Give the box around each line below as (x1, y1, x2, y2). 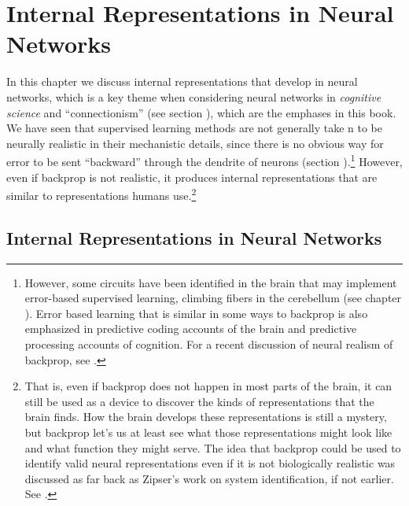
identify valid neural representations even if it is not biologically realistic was (24, 455, 396, 471)
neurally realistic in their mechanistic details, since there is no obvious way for (6, 135, 384, 151)
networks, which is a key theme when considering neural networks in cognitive (6, 88, 381, 105)
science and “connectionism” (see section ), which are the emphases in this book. (6, 104, 396, 120)
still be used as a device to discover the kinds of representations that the (24, 393, 374, 409)
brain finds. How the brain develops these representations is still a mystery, (24, 408, 387, 425)
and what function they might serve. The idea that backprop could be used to (24, 439, 401, 456)
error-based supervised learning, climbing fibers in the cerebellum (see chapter (24, 290, 402, 306)
